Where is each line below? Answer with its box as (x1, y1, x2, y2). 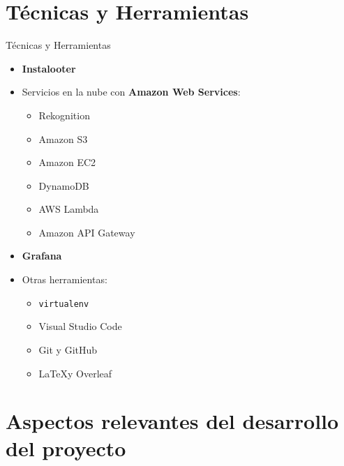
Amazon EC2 (38, 155, 96, 170)
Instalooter (22, 61, 76, 75)
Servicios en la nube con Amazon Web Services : (22, 84, 241, 99)
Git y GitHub (38, 342, 98, 356)
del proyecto (6, 434, 126, 463)
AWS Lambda (38, 202, 99, 216)
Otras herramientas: (22, 272, 107, 287)
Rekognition (38, 107, 90, 122)
